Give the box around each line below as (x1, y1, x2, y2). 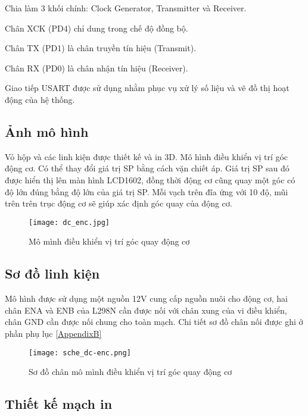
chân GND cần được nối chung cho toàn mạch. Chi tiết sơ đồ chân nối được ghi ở (5, 315, 303, 328)
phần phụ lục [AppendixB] (5, 327, 102, 339)
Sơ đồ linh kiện (5, 264, 100, 283)
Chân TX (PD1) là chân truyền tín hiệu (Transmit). (5, 42, 197, 54)
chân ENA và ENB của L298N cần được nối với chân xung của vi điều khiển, (5, 304, 287, 316)
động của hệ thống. (5, 93, 75, 105)
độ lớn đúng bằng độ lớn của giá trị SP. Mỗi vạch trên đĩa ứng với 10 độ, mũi (5, 185, 288, 198)
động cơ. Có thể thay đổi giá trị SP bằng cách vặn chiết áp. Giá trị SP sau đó (5, 162, 290, 174)
